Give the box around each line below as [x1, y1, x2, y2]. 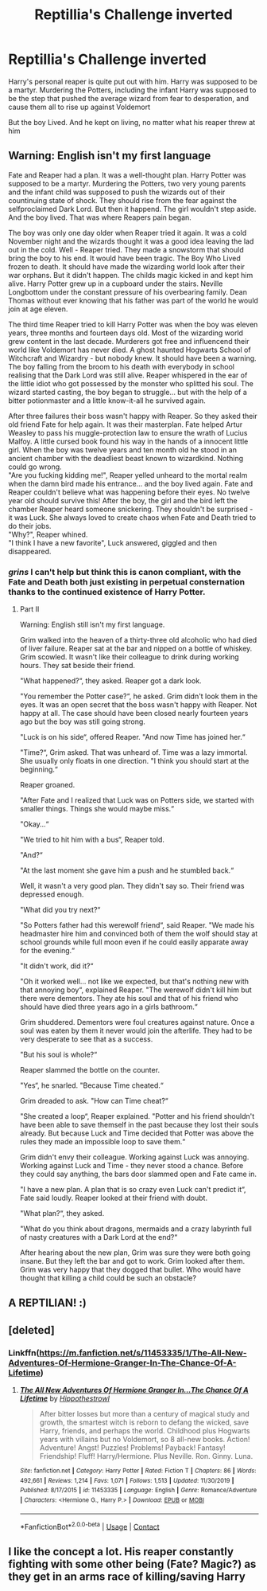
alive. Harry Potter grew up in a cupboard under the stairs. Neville [8, 279, 223, 288]
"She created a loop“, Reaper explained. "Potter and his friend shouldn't [19, 1112, 255, 1121]
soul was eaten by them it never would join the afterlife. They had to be [19, 1026, 253, 1036]
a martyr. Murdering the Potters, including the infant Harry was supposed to [8, 85, 257, 95]
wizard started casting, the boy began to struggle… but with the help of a [8, 387, 248, 397]
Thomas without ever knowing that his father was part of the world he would [8, 295, 258, 305]
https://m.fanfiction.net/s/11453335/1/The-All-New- [39, 1347, 248, 1358]
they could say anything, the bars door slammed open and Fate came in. [19, 1169, 257, 1179]
